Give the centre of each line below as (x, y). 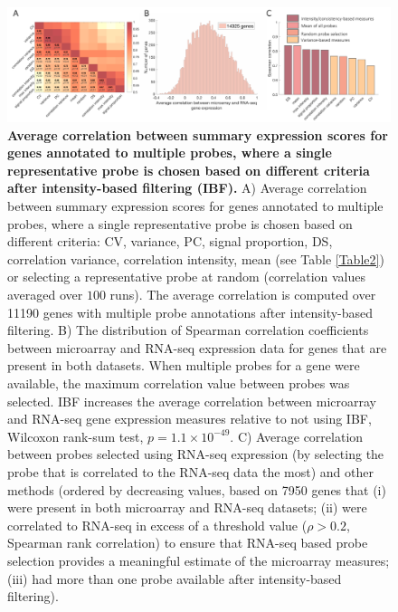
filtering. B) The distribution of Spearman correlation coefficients (188, 330)
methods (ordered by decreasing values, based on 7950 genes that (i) (197, 489)
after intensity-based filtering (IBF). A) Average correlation (187, 188)
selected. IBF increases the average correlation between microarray (192, 401)
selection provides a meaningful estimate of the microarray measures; (199, 560)
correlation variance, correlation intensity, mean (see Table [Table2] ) (196, 258)
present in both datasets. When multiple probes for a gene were (184, 365)
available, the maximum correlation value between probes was (179, 383)
